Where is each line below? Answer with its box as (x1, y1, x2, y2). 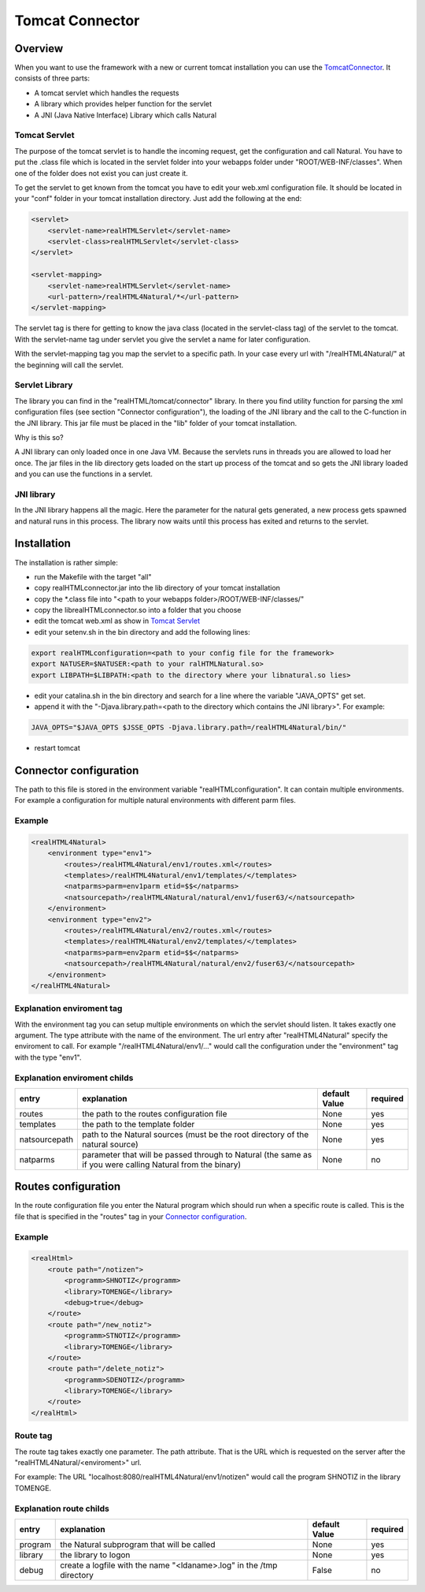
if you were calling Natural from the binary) (82, 1159, 242, 1170)
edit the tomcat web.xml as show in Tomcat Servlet (34, 616, 201, 626)
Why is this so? (14, 432, 64, 442)
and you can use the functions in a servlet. (14, 469, 153, 479)
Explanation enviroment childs (14, 1072, 134, 1083)
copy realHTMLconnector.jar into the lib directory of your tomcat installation (34, 583, 281, 593)
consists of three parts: (14, 73, 91, 83)
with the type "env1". (14, 1053, 82, 1062)
